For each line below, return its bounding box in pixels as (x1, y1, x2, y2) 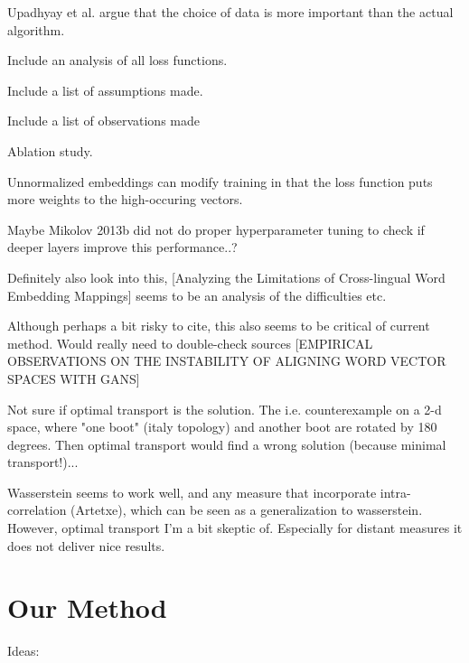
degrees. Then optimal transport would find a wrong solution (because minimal (7, 434, 446, 453)
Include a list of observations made (7, 111, 200, 130)
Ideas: (7, 641, 40, 660)
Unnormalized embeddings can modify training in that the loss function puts (7, 172, 433, 191)
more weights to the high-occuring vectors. (7, 190, 243, 209)
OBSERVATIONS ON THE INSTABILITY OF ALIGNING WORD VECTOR (7, 351, 446, 370)
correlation (7, 500, 67, 519)
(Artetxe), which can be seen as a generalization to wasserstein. (70, 500, 423, 519)
